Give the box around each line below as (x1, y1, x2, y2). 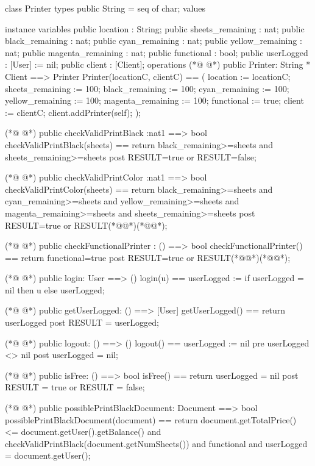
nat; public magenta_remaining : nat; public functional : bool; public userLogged (5, 46, 308, 59)
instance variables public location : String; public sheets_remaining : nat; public (5, 22, 305, 35)
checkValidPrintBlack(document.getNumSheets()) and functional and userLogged (5, 437, 308, 450)
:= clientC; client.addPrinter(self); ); (5, 106, 141, 118)
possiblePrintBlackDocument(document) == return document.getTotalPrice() (5, 413, 297, 426)
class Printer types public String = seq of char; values (5, 2, 205, 14)
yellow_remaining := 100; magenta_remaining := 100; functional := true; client (5, 94, 304, 107)
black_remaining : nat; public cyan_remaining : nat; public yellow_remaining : (5, 34, 302, 47)
